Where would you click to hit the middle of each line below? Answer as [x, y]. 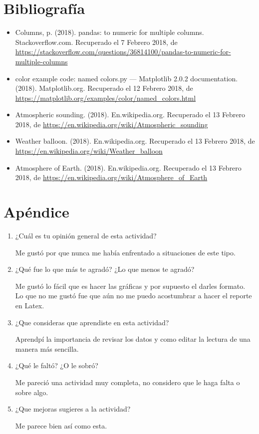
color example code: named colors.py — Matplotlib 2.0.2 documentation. [127, 78]
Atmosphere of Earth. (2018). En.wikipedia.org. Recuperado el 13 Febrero [128, 167]
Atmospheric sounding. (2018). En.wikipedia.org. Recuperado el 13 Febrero [130, 114]
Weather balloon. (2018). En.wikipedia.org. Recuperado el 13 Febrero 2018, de [135, 141]
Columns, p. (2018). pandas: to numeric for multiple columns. [110, 32]
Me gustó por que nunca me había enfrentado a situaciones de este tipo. [125, 252]
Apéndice [36, 212]
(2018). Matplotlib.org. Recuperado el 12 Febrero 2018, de [104, 88]
